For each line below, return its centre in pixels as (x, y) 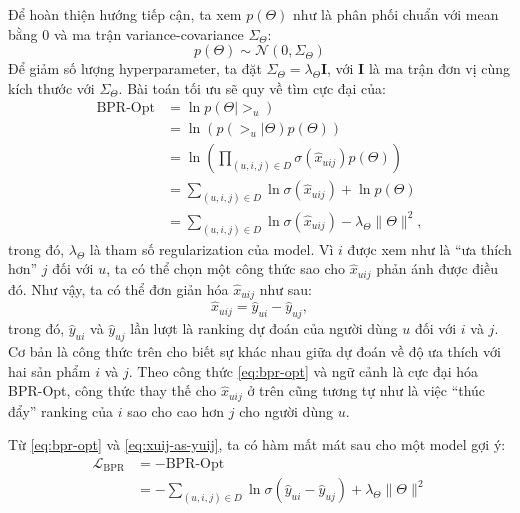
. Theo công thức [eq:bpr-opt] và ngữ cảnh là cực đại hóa (303, 370)
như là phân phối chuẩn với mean (396, 14)
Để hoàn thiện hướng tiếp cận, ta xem (125, 14)
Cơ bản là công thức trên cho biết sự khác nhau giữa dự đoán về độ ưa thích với (254, 351)
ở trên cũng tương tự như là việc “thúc (366, 390)
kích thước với (51, 87)
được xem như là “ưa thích (429, 248)
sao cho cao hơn (176, 410)
